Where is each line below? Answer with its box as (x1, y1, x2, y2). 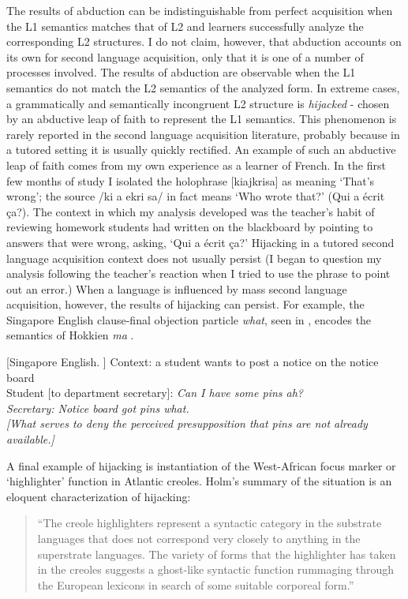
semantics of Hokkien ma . (6, 327, 134, 343)
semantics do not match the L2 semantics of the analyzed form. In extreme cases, (6, 79, 400, 95)
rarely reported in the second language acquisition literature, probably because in (6, 125, 400, 142)
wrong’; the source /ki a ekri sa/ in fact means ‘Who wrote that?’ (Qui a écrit (6, 188, 385, 204)
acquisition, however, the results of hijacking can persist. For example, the (6, 296, 365, 313)
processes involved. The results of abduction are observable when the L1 (6, 64, 356, 80)
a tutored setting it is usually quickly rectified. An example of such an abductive (6, 141, 396, 158)
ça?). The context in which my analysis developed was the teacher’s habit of (6, 203, 375, 219)
